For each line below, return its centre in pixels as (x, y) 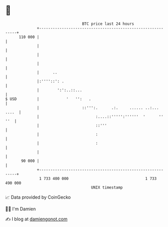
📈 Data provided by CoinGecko (38, 197)
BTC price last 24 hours (108, 24)
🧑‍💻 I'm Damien (21, 209)
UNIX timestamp (107, 187)
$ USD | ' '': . (48, 99)
